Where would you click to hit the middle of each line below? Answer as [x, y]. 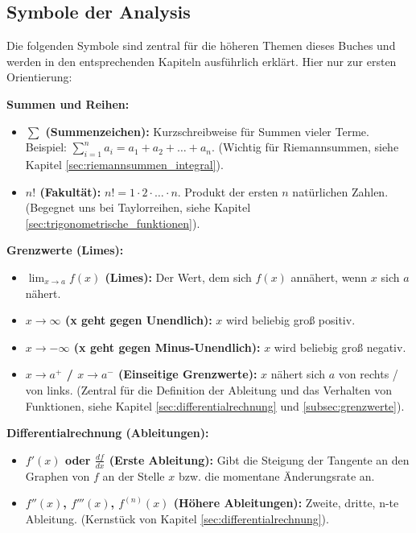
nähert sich [298, 374]
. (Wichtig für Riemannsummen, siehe [305, 147]
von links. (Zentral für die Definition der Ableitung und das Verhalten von [208, 389]
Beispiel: [46, 147]
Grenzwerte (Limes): [65, 250]
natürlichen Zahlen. [340, 191]
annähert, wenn [329, 277]
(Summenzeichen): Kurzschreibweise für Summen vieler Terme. [207, 131]
